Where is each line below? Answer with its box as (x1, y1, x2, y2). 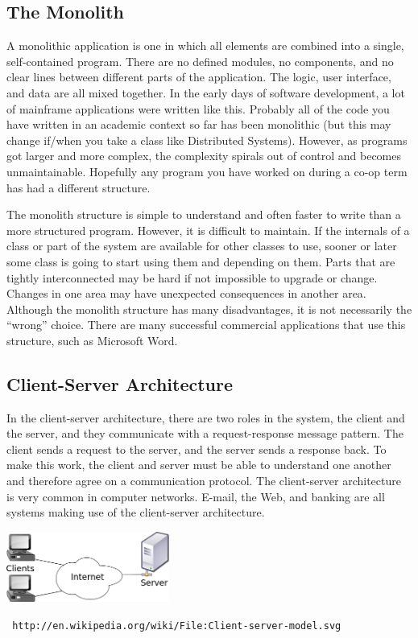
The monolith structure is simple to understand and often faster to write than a (6, 206, 401, 223)
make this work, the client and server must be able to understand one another (6, 456, 391, 473)
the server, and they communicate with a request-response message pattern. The (6, 425, 404, 442)
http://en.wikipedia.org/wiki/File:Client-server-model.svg (12, 619, 341, 632)
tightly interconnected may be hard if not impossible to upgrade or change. (6, 269, 378, 286)
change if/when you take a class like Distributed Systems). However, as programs (6, 131, 408, 148)
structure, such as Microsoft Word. (6, 331, 178, 348)
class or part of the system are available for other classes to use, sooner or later (6, 237, 397, 254)
